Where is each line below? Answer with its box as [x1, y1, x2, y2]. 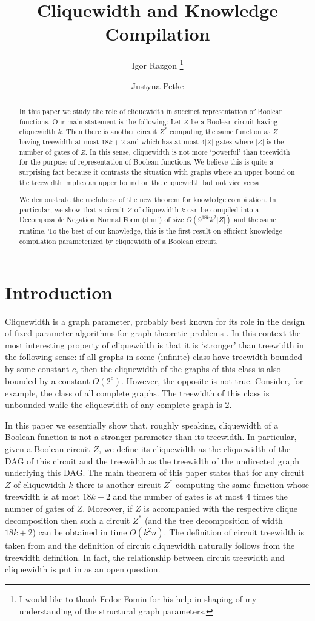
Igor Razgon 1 [131, 57, 184, 71]
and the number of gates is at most [113, 490, 244, 503]
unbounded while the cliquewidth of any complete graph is [5, 398, 222, 411]
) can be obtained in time [32, 526, 127, 538]
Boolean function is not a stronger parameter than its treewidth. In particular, [5, 430, 297, 443]
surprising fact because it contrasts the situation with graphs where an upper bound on [19, 166, 295, 177]
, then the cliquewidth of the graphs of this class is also [76, 362, 281, 375]
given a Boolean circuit [5, 443, 91, 455]
